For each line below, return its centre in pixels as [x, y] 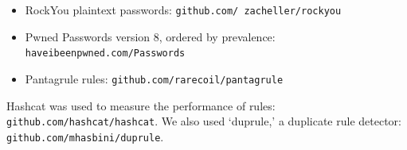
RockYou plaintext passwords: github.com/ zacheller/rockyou [183, 10]
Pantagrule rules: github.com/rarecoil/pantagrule [154, 78]
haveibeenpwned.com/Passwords [105, 54]
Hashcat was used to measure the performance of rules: [141, 105]
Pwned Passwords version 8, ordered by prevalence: [150, 36]
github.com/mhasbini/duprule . [85, 136]
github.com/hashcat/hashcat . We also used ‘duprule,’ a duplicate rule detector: [204, 121]
